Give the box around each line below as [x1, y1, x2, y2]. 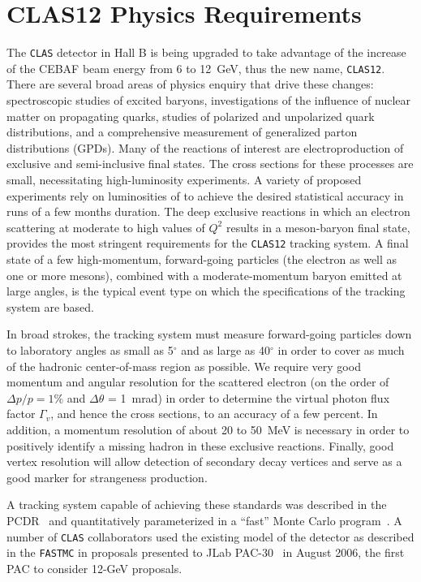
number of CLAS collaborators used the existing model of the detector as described [6, 528, 415, 545]
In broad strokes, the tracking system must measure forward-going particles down [6, 325, 412, 343]
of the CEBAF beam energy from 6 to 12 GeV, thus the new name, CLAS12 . [6, 59, 385, 76]
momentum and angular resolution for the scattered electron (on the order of [6, 373, 389, 390]
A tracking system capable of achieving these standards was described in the [6, 496, 387, 513]
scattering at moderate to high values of [6, 218, 205, 235]
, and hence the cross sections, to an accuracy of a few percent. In [50, 405, 378, 422]
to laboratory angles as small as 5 [6, 342, 174, 358]
